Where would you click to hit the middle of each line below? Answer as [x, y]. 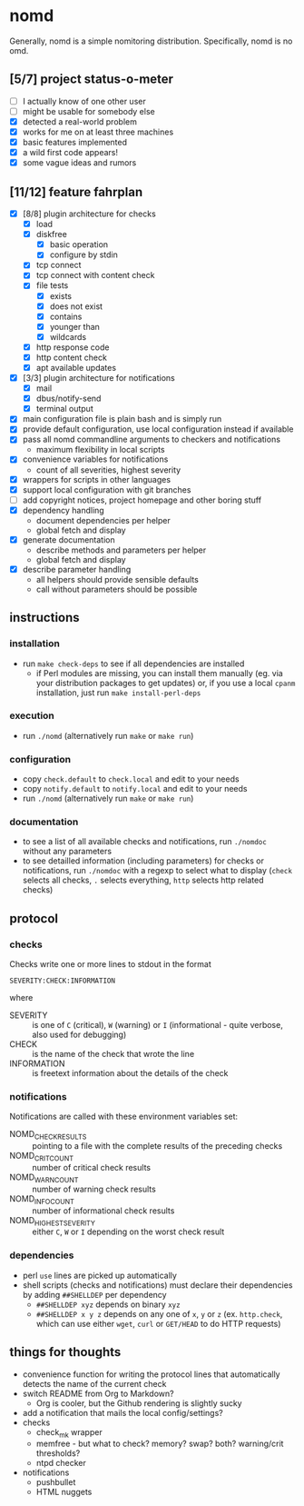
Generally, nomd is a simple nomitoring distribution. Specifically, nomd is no [151, 41]
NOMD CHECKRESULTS [48, 1135]
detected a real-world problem [80, 121]
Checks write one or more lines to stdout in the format [110, 964]
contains [66, 316]
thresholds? [58, 1453]
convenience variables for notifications [95, 459]
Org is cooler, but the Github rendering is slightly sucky [139, 1403]
